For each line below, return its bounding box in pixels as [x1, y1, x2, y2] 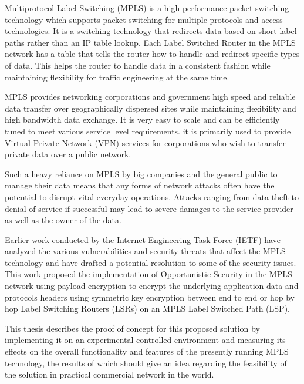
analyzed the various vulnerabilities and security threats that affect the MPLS [5, 245, 286, 257]
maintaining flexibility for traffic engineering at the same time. [5, 70, 229, 83]
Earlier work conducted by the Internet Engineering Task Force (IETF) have [5, 233, 281, 245]
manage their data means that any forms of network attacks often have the [5, 179, 275, 191]
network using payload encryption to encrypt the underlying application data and [5, 279, 299, 292]
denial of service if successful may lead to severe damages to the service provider [5, 202, 293, 214]
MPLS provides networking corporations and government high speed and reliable [5, 90, 296, 103]
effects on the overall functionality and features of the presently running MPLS [5, 345, 289, 358]
